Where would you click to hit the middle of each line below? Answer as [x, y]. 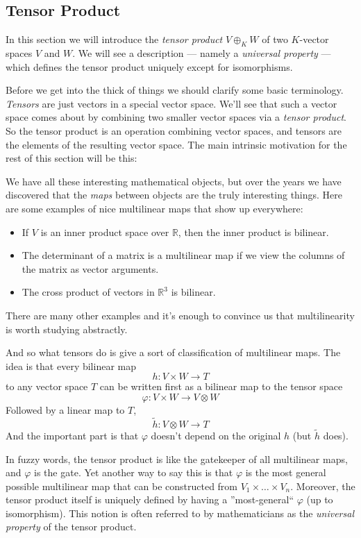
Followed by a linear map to [65, 409]
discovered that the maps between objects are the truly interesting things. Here [174, 195]
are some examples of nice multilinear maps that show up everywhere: [154, 208]
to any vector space [47, 386]
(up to [320, 499]
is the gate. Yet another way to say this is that [134, 472]
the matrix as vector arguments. [90, 268]
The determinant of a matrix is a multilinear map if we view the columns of [183, 255]
